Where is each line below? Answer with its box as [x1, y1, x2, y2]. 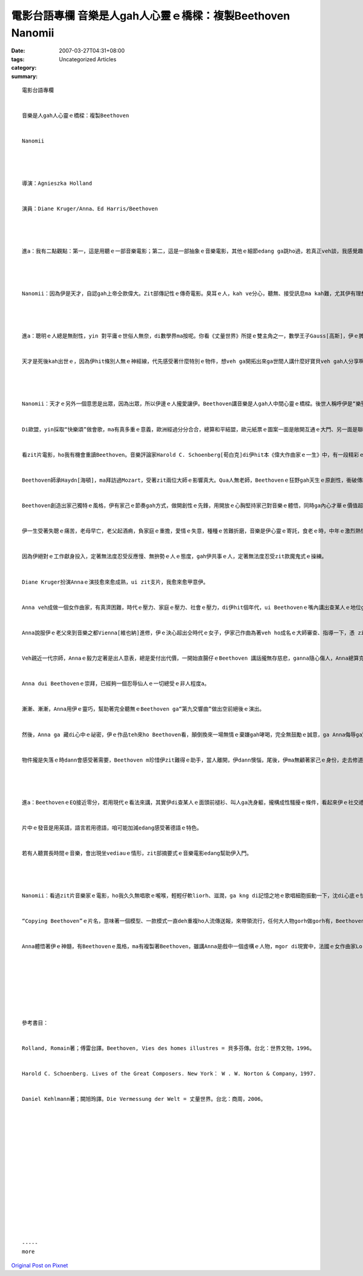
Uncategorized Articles [59, 55, 117, 63]
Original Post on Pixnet [11, 1261, 68, 1269]
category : [11, 64, 37, 71]
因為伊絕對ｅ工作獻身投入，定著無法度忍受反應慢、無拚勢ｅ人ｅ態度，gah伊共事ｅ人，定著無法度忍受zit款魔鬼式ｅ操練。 [22, 553, 327, 560]
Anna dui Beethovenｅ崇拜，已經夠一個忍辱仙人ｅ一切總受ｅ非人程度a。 [22, 680, 210, 687]
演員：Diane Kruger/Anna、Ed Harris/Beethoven [22, 205, 159, 212]
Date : [11, 47, 25, 55]
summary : [11, 73, 38, 80]
